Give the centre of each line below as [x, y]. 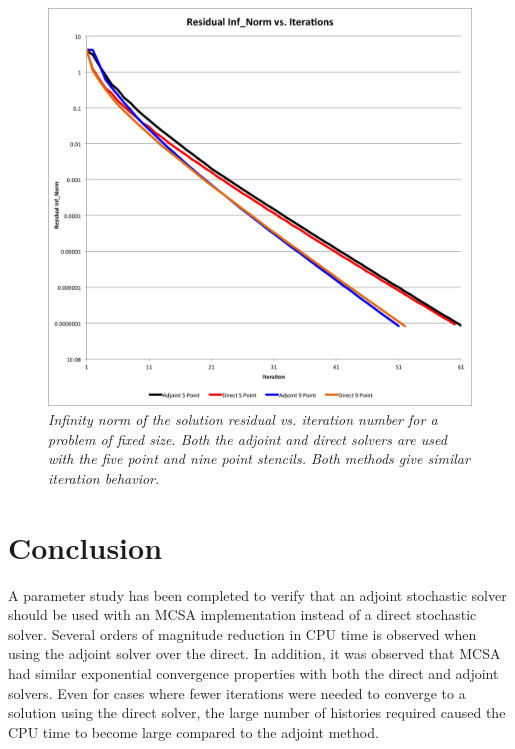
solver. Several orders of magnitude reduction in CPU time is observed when [242, 633]
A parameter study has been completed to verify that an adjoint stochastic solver [257, 594]
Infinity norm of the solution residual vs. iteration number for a [243, 419]
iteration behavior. [104, 477]
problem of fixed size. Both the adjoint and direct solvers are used [247, 438]
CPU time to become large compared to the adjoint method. [193, 731]
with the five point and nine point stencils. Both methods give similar [259, 458]
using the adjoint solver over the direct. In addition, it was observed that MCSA [254, 653]
